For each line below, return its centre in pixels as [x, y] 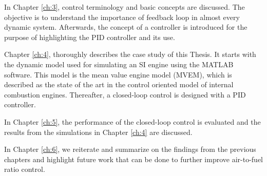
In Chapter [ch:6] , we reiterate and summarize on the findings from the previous [130, 149]
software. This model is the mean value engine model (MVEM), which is [118, 74]
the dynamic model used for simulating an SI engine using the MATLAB [119, 64]
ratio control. [25, 169]
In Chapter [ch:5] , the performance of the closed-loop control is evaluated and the [132, 121]
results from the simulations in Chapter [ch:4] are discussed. [98, 132]
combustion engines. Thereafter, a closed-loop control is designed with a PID [125, 94]
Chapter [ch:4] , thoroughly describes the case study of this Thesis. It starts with [130, 54]
